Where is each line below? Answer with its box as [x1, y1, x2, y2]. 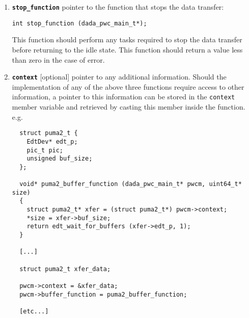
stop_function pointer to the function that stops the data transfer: [12, 2, 224, 12]
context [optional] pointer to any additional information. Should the [12, 71, 227, 82]
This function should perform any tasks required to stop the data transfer [12, 34, 242, 45]
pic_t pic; [26, 146, 64, 154]
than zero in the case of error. [12, 54, 105, 65]
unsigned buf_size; [26, 155, 93, 163]
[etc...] [19, 307, 49, 315]
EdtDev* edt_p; [26, 138, 78, 145]
